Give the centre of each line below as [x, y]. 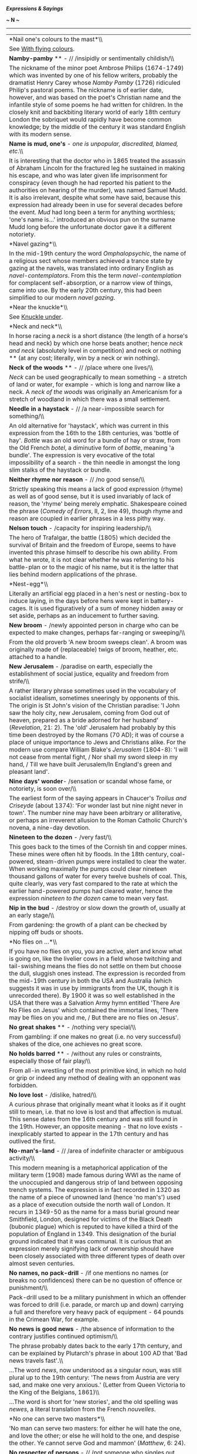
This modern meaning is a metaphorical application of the [89, 1167]
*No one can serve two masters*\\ [57, 1419]
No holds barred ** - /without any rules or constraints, [86, 1054]
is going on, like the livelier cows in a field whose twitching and [95, 958]
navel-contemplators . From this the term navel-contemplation [95, 275]
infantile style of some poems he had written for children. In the [96, 105]
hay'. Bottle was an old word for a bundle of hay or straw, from [95, 440]
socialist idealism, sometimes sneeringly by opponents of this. [94, 698]
